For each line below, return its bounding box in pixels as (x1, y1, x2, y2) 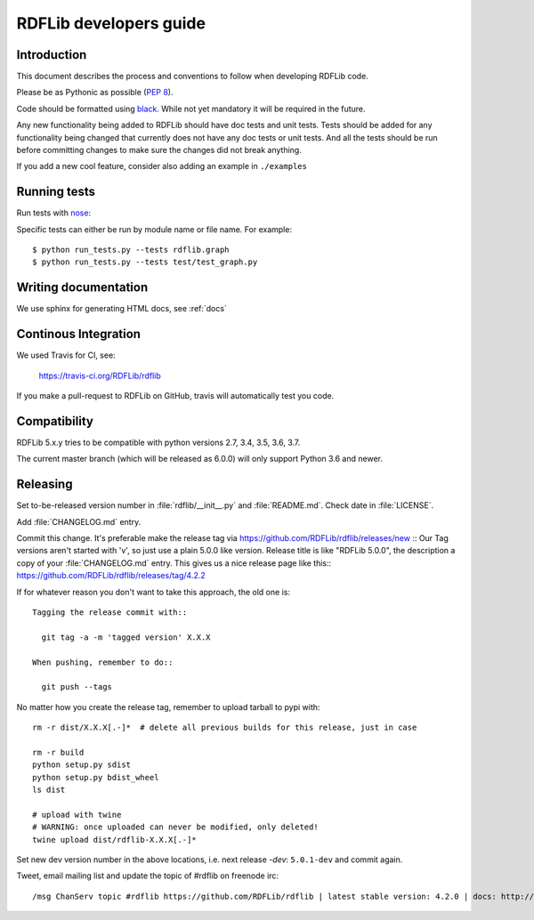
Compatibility (16, 414, 93, 429)
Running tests (16, 184, 96, 199)
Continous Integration (16, 327, 142, 342)
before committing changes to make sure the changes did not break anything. (16, 145, 302, 156)
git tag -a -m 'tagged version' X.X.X (41, 632, 211, 642)
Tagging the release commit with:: (32, 608, 188, 617)
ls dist (32, 785, 66, 795)
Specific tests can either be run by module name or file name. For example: (16, 223, 293, 235)
